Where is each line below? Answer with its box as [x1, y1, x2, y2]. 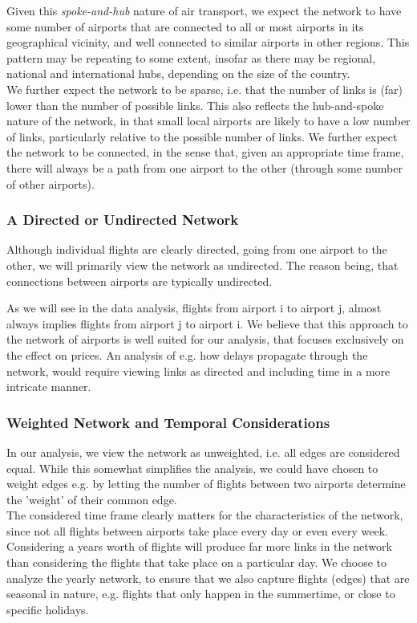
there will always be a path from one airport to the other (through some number [6, 159, 403, 176]
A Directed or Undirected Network [6, 210, 239, 230]
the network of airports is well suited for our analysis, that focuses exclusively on [6, 331, 404, 348]
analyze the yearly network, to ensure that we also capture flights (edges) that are [6, 569, 410, 586]
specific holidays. [6, 601, 89, 617]
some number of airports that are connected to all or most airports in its [6, 18, 364, 35]
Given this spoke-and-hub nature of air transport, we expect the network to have [6, 2, 402, 18]
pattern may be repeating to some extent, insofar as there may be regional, [6, 49, 376, 66]
